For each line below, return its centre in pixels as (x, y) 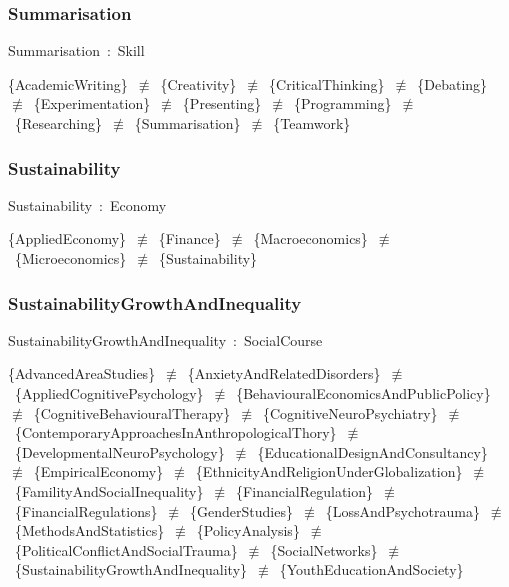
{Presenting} (222, 103)
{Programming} (342, 103)
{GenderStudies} (241, 510)
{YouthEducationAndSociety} (371, 569)
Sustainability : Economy (87, 204)
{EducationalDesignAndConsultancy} (372, 451)
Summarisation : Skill (76, 50)
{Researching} (58, 123)
